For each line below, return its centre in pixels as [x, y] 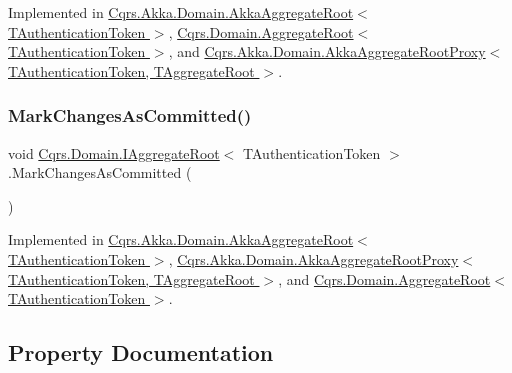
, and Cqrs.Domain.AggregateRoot [384, 278]
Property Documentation [141, 352]
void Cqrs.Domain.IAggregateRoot [114, 152]
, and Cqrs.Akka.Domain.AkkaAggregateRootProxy [327, 51]
